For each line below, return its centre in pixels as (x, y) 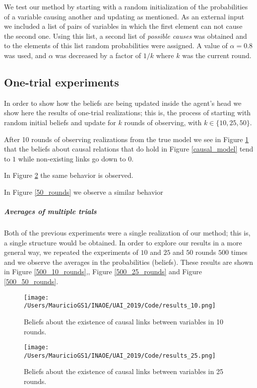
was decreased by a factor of (98, 55)
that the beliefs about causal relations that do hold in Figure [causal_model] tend (129, 149)
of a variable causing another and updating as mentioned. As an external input (124, 16)
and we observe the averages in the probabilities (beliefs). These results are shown (129, 262)
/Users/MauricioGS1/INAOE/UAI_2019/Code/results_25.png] (120, 355)
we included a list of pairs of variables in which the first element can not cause (123, 26)
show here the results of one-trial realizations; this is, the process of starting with (128, 113)
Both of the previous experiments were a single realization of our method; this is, (127, 233)
